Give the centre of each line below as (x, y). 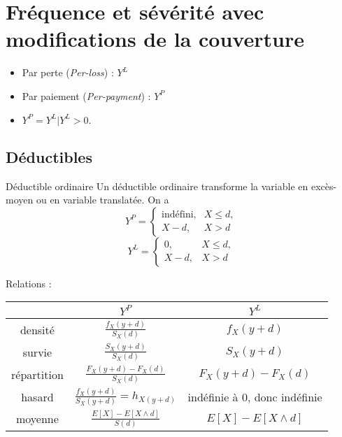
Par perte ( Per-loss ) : (68, 72)
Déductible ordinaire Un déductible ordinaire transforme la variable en (157, 186)
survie (37, 352)
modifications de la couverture (155, 39)
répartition (37, 374)
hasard (37, 396)
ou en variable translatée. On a (102, 200)
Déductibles (49, 156)
